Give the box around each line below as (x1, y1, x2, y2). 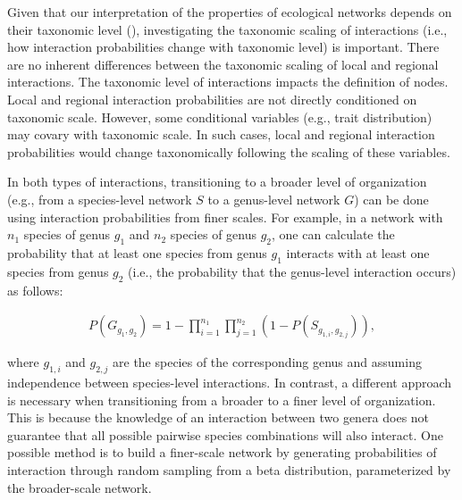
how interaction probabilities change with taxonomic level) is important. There (7, 37, 440, 56)
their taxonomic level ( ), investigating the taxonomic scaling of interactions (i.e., (7, 20, 448, 38)
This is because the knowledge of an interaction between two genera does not (7, 408, 430, 427)
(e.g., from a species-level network (7, 189, 192, 208)
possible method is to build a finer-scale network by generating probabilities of (7, 443, 437, 462)
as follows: (7, 280, 63, 299)
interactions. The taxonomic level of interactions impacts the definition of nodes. (7, 72, 449, 91)
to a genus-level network (207, 189, 340, 208)
